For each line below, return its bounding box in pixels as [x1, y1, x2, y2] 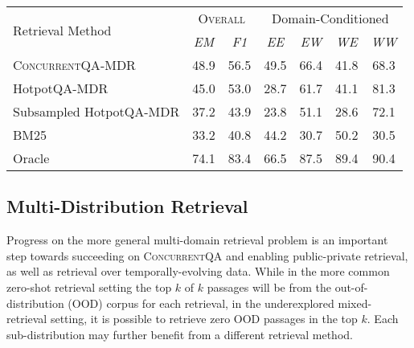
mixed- [338, 294, 372, 311]
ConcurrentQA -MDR [13, 55, 136, 74]
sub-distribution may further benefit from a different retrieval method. [6, 325, 353, 342]
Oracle [13, 149, 50, 167]
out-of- [334, 278, 368, 295]
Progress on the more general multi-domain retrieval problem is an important [6, 231, 388, 248]
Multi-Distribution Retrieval [6, 194, 248, 219]
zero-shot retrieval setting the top [6, 278, 172, 295]
